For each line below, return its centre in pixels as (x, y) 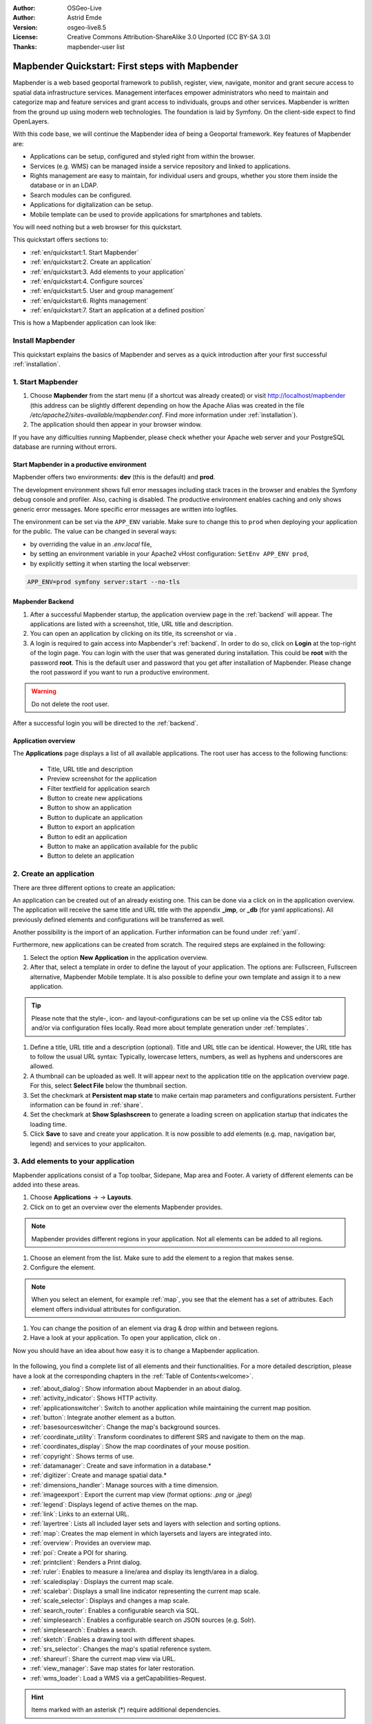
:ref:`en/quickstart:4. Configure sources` (87, 281)
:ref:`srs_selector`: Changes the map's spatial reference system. (121, 1649)
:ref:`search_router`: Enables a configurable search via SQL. (115, 1610)
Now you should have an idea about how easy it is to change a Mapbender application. (136, 1350)
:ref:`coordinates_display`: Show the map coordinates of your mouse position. (140, 1446)
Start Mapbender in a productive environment (80, 465)
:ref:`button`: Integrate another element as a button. (103, 1418)
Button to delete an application (91, 856)
